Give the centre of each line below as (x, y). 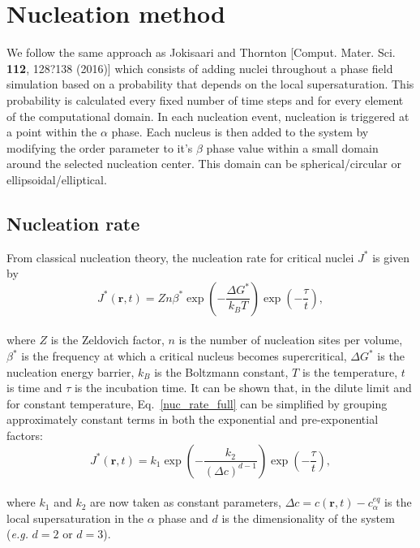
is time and (34, 388)
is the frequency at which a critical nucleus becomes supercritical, (184, 356)
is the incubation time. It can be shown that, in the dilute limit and (243, 388)
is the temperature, (350, 371)
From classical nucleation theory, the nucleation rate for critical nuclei (180, 257)
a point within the (52, 132)
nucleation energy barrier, (71, 371)
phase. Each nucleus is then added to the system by (240, 132)
